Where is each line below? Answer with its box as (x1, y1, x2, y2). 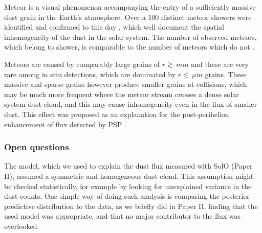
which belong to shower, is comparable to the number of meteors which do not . (4, 41, 255, 52)
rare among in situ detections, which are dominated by (4, 68, 176, 79)
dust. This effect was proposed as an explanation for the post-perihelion (4, 108, 229, 119)
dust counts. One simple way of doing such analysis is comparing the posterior (4, 191, 250, 201)
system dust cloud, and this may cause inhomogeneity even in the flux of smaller (4, 99, 257, 109)
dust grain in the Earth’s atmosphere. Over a (4, 11, 146, 22)
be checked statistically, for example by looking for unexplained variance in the (4, 180, 252, 191)
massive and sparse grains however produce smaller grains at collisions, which (4, 79, 247, 89)
